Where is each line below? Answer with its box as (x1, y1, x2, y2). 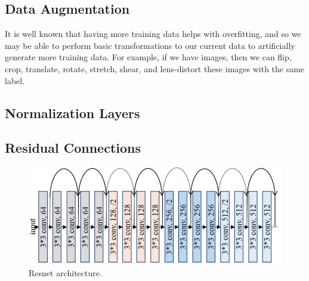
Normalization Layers (5, 103, 140, 122)
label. (5, 74, 25, 87)
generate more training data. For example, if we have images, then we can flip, (5, 51, 292, 63)
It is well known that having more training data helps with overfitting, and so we (5, 27, 301, 40)
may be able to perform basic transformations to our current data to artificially (5, 39, 295, 51)
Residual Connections (5, 138, 141, 157)
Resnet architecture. (29, 266, 102, 279)
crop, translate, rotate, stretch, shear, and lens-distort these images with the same (5, 62, 305, 75)
